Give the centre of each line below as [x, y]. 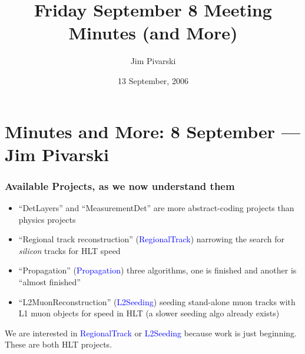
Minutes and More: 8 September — [152, 131]
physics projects [47, 219]
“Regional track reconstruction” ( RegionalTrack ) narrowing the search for [152, 239]
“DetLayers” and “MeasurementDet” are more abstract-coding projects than [156, 208]
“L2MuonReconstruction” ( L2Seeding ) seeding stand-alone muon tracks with [157, 301]
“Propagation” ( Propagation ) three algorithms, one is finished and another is [158, 270]
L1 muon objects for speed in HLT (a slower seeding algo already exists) [149, 313]
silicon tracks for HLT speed [69, 250]
